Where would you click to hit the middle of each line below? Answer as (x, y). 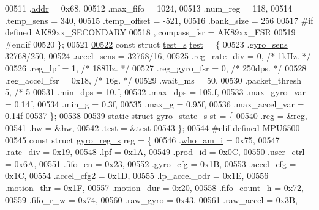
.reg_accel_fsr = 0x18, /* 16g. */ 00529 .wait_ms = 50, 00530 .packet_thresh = (158, 80)
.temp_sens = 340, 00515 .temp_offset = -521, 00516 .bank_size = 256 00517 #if (159, 20)
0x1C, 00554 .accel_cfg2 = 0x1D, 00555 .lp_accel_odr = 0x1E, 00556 (137, 176)
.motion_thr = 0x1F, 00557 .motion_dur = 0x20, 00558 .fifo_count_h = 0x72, (154, 187)
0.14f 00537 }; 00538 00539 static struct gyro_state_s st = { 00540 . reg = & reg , (156, 116)
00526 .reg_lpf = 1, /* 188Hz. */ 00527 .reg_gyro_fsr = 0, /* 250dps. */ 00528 (156, 67)
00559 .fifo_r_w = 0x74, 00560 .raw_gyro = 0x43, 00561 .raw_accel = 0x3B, (151, 199)
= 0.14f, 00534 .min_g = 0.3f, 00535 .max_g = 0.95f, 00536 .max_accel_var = (155, 103)
